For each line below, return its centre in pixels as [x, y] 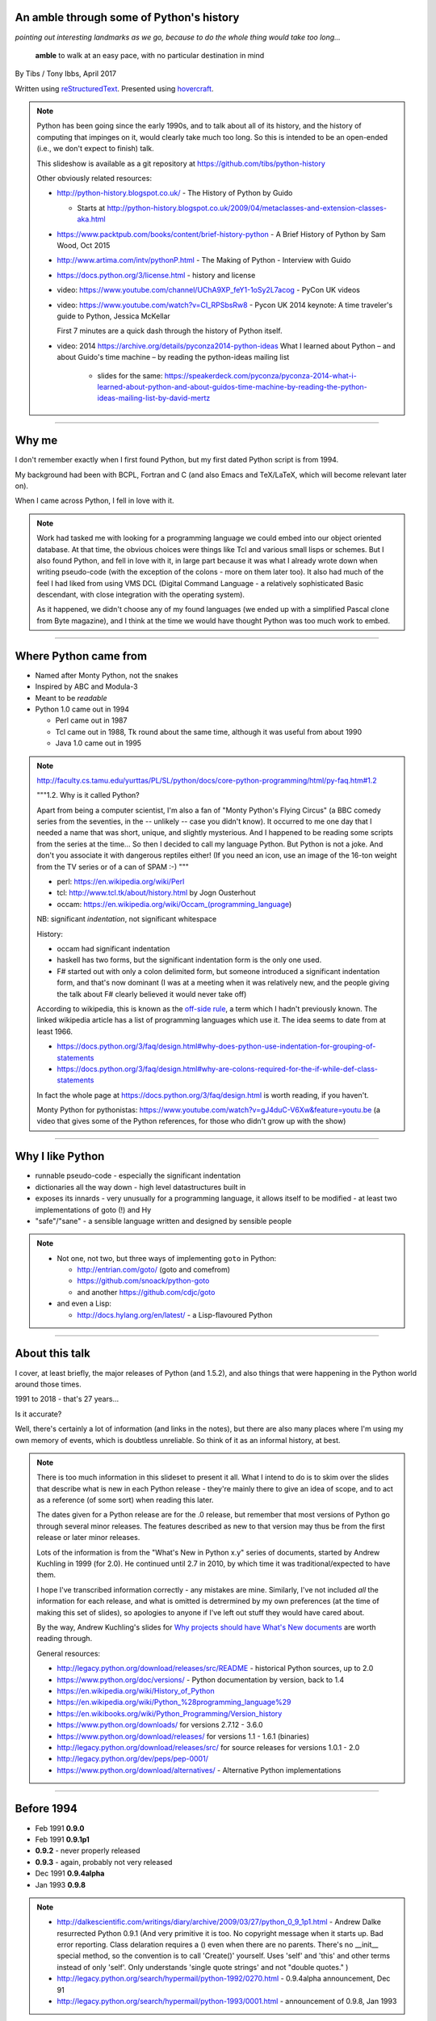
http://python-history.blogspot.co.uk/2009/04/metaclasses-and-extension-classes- [247, 208]
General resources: [69, 1653]
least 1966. [55, 1032]
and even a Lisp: [84, 1304]
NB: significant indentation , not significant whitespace [127, 919]
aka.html [91, 219]
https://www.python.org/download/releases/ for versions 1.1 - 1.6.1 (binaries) [183, 1736]
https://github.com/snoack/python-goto [143, 1281]
